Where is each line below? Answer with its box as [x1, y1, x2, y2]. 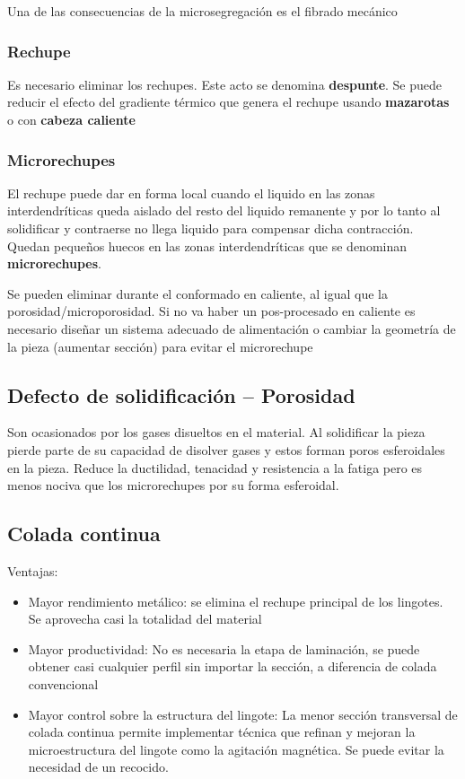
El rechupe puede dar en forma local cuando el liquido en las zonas [7, 183, 375, 202]
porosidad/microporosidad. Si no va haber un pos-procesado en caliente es [7, 302, 416, 320]
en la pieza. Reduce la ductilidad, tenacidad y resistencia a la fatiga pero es [7, 458, 423, 477]
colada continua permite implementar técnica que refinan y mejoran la [28, 722, 416, 741]
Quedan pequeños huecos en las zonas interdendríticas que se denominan [7, 236, 408, 255]
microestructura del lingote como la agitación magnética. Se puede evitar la [28, 740, 444, 758]
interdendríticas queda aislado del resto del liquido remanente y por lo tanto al [7, 201, 441, 220]
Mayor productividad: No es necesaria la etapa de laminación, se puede [28, 639, 420, 658]
